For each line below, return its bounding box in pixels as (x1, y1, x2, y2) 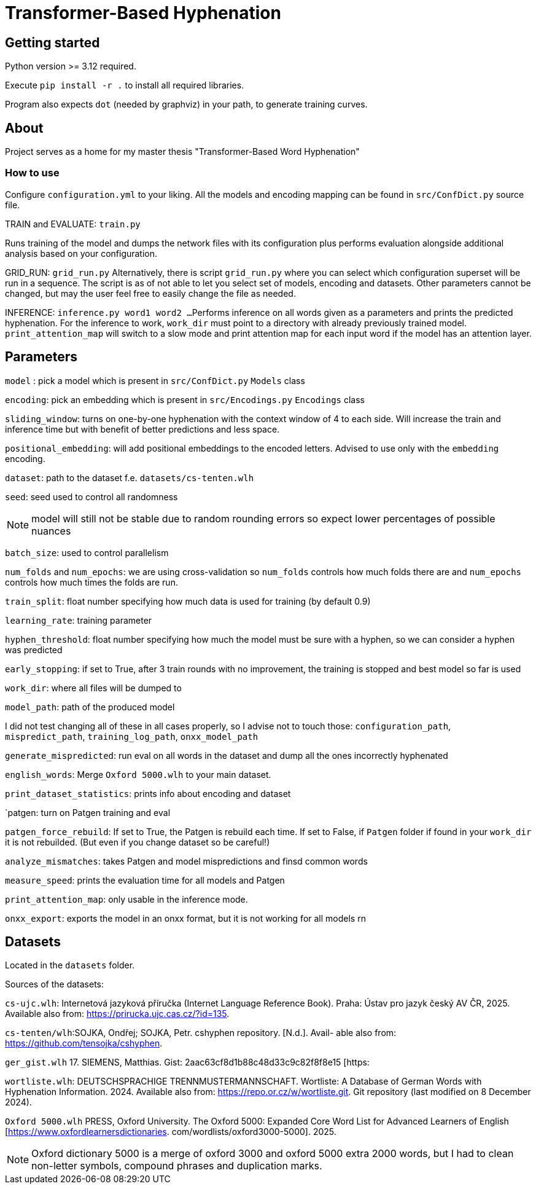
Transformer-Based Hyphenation (5, 2, 281, 23)
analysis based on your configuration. (5, 248, 158, 259)
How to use (5, 167, 60, 179)
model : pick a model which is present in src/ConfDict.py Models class (5, 375, 305, 386)
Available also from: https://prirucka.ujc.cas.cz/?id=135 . (5, 1008, 230, 1019)
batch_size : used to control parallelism (5, 547, 169, 558)
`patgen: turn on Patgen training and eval (5, 807, 171, 818)
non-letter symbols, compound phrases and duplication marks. (31, 1160, 322, 1172)
